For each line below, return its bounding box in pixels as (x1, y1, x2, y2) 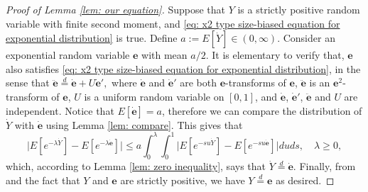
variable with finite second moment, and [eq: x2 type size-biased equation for (6, 16, 340, 30)
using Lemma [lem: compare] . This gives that (45, 117, 243, 132)
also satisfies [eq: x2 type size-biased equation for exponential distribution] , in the (6, 61, 361, 76)
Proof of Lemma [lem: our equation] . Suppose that (6, 2, 225, 16)
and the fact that (6, 173, 80, 188)
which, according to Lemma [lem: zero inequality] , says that (6, 159, 266, 174)
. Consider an (277, 30, 335, 45)
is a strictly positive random (237, 2, 360, 16)
